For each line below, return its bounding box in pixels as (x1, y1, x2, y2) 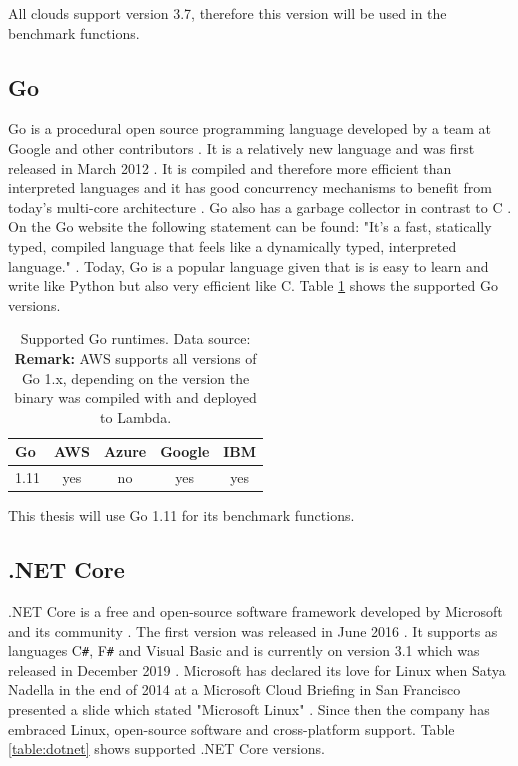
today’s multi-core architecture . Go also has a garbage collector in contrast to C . (8, 196, 512, 217)
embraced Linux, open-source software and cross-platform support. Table (8, 718, 455, 739)
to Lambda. (100, 406, 172, 427)
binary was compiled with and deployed (14, 387, 257, 408)
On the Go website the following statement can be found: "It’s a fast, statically (8, 216, 492, 237)
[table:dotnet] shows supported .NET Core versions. (8, 738, 325, 759)
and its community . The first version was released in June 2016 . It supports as (8, 620, 498, 641)
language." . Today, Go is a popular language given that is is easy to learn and (8, 255, 489, 276)
